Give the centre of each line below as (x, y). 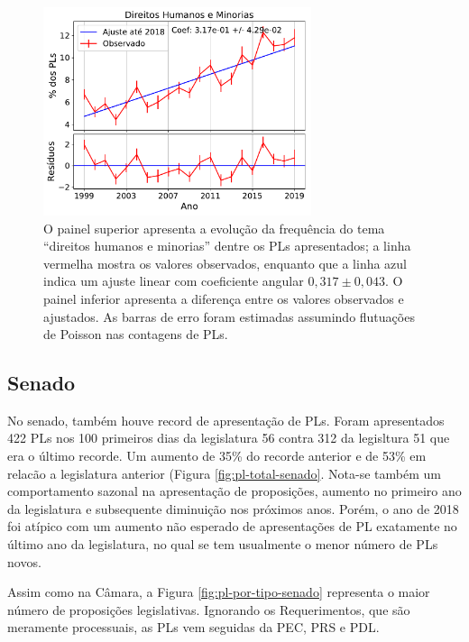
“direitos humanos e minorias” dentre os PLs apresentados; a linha (227, 246)
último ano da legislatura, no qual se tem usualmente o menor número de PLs (223, 544)
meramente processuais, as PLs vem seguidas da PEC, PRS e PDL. (193, 627)
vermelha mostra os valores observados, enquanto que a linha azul (225, 263)
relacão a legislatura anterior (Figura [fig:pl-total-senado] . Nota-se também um (224, 473)
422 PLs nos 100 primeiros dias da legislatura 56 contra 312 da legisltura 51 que (229, 438)
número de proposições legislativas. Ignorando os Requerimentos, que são (209, 609)
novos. (24, 561)
